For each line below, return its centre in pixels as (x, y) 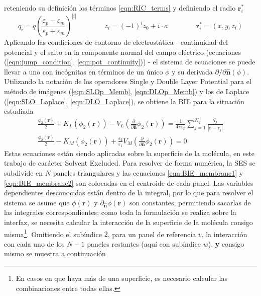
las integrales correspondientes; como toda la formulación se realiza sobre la (120, 212)
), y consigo (226, 243)
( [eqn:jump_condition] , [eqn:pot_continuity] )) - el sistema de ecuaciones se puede (130, 62)
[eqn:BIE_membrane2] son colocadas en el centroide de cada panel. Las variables (129, 182)
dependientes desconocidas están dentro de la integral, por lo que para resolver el (129, 193)
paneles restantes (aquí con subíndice (144, 243)
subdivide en (24, 172)
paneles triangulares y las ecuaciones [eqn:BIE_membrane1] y (148, 172)
